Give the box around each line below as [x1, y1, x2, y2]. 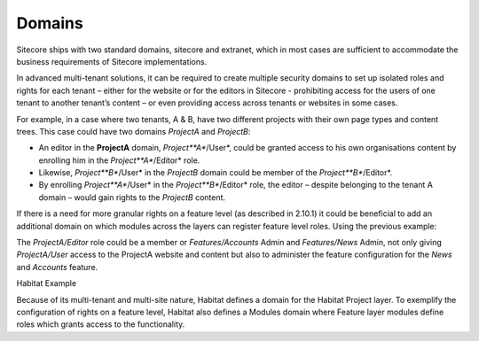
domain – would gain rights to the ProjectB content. [38, 191, 226, 203]
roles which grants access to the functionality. [16, 319, 185, 329]
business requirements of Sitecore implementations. [16, 56, 208, 66]
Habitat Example [16, 278, 77, 289]
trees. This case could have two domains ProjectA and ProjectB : [16, 126, 251, 136]
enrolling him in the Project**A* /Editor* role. [38, 155, 200, 166]
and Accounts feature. [16, 261, 98, 272]
